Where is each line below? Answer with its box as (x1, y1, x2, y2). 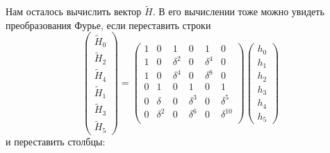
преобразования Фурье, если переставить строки (6, 17, 211, 32)
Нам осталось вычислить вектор (6, 4, 142, 19)
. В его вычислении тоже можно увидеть (152, 4, 324, 19)
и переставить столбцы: (6, 134, 106, 148)
